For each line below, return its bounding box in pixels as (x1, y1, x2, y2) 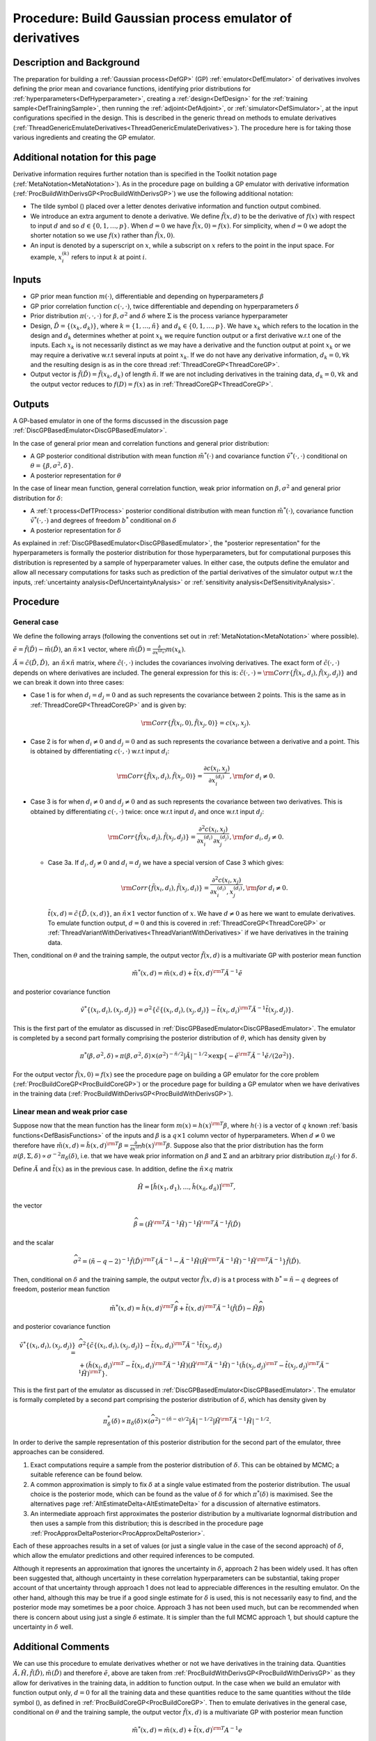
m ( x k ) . (166, 645, 186, 655)
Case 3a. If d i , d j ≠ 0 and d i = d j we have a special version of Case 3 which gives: (47, 858, 284, 868)
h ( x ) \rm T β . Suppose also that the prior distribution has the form (141, 1141, 324, 1149)
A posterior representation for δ (30, 526, 122, 534)
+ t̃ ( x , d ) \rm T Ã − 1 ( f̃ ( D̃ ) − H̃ (178, 1303, 259, 1312)
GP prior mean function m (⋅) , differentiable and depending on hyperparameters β (30, 292, 265, 301)
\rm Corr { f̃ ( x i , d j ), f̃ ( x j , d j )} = (107, 833, 196, 843)
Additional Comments (13, 1641, 110, 1653)
